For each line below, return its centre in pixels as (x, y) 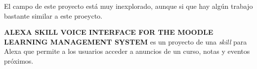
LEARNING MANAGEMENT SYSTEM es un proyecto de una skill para (126, 41)
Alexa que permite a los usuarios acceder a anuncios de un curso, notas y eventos (127, 51)
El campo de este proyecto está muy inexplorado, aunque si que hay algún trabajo (128, 6)
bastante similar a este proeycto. (53, 15)
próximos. (19, 60)
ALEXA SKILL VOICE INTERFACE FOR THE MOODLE (109, 32)
